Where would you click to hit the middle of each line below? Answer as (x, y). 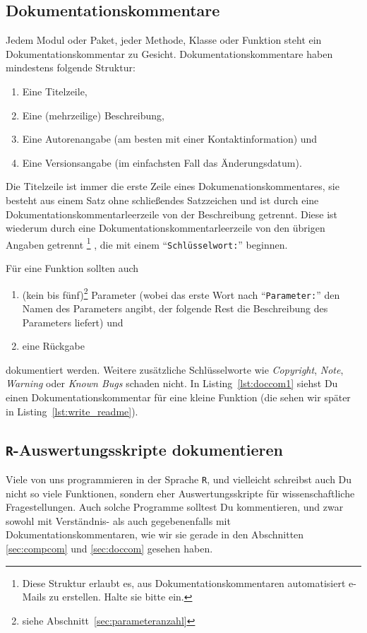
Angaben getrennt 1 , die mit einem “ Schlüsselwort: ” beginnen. (147, 243)
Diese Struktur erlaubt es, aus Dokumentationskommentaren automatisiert (184, 582)
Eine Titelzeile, (55, 91)
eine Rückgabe (53, 346)
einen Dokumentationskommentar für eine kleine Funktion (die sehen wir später (178, 397)
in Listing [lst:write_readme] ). (72, 411)
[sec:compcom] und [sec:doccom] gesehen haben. (109, 548)
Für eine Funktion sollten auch (72, 268)
